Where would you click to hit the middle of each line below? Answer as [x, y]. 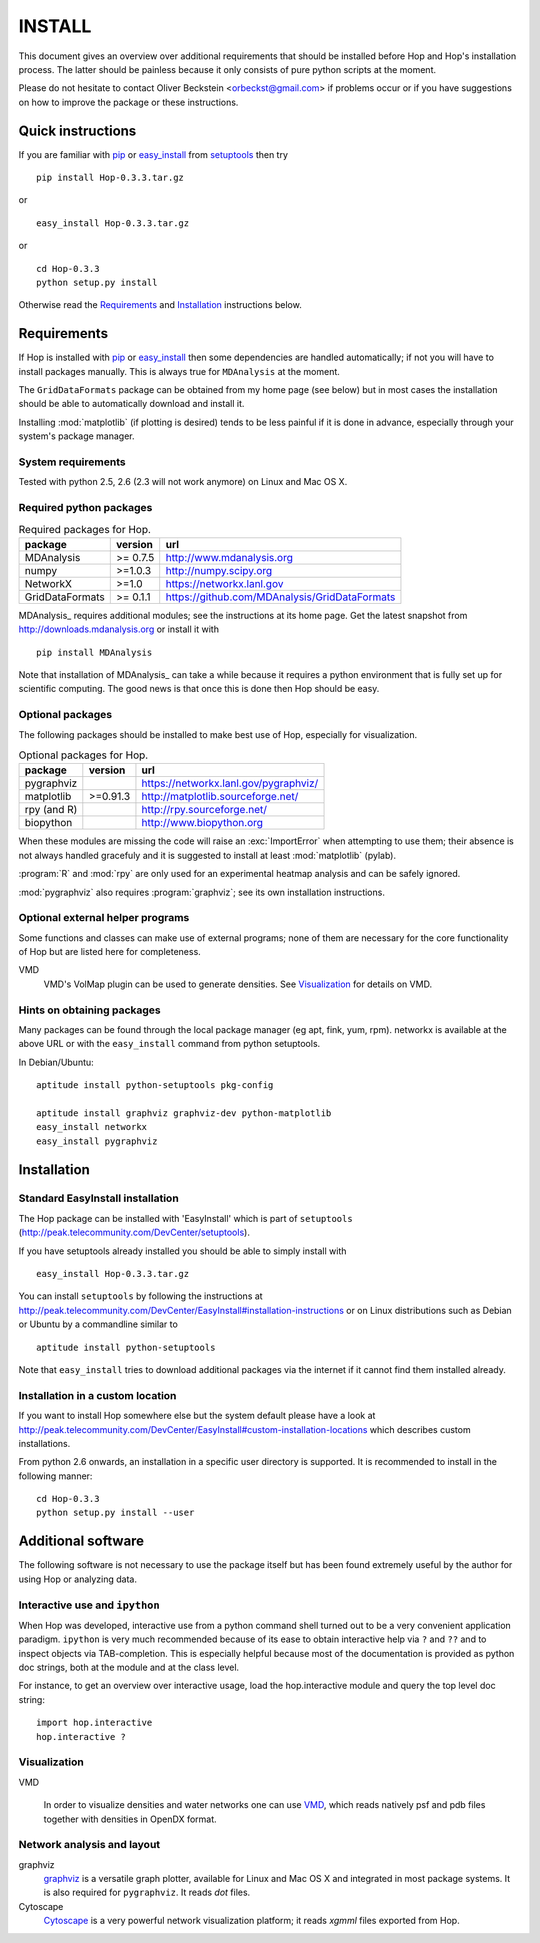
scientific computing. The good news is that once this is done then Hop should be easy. [199, 689]
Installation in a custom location [97, 1395]
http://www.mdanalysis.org [229, 557]
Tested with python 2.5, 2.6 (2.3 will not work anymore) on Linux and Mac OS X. [183, 482]
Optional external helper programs [104, 918]
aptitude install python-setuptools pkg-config [155, 1085]
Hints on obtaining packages [90, 1010]
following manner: [55, 1476]
